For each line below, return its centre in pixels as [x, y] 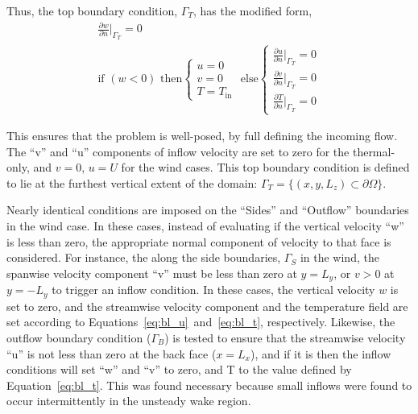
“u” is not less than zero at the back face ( [112, 353]
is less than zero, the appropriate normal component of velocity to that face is [199, 241]
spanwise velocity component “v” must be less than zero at [152, 273]
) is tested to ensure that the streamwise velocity [285, 337]
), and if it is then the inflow [321, 353]
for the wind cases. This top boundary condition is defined [265, 167]
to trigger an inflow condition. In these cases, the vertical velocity [213, 290]
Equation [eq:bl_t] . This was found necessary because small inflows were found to [209, 385]
